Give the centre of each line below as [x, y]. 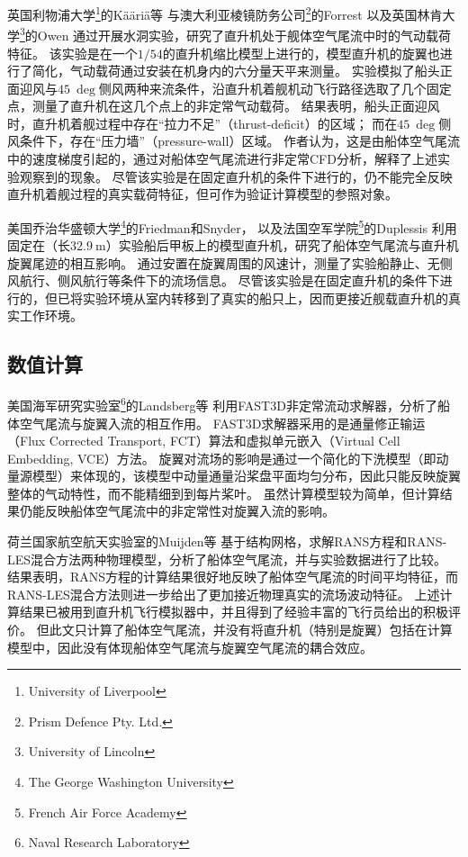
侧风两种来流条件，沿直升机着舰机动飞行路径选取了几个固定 [275, 88]
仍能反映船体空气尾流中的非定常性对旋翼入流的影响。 [177, 511]
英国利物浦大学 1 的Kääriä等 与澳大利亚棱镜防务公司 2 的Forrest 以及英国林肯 [225, 13]
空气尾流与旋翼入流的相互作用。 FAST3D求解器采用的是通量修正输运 [222, 423]
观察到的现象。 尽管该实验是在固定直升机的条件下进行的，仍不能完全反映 [236, 176]
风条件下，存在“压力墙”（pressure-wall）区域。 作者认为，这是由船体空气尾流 [234, 141]
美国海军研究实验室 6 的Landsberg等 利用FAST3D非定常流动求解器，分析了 [222, 404]
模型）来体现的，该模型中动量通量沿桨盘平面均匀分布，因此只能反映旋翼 [246, 476]
